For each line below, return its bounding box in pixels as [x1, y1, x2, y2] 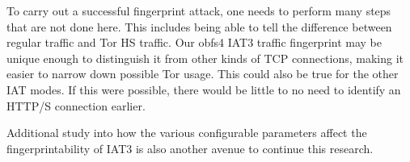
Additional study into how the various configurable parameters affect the [6, 124, 367, 141]
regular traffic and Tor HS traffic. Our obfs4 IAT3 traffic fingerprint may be [6, 34, 383, 51]
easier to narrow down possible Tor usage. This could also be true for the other [6, 65, 399, 82]
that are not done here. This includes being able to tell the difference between [6, 18, 392, 35]
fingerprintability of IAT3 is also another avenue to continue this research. [6, 139, 374, 156]
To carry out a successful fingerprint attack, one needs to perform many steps [6, 2, 391, 19]
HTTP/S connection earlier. [6, 97, 146, 114]
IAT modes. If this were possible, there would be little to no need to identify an [6, 81, 401, 98]
